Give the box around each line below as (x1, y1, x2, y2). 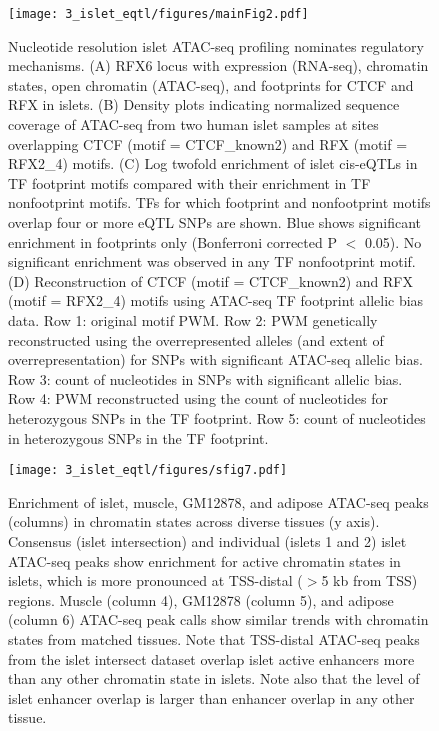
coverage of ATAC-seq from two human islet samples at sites (8, 114, 379, 135)
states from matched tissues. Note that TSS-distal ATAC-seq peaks (8, 628, 420, 649)
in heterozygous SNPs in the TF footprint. (8, 427, 269, 448)
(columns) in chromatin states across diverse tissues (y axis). (8, 511, 380, 532)
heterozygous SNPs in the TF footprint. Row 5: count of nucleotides (8, 407, 426, 428)
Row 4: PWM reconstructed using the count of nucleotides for (8, 388, 388, 409)
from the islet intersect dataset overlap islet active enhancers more (8, 648, 415, 669)
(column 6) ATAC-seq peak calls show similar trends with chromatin (8, 609, 429, 630)
